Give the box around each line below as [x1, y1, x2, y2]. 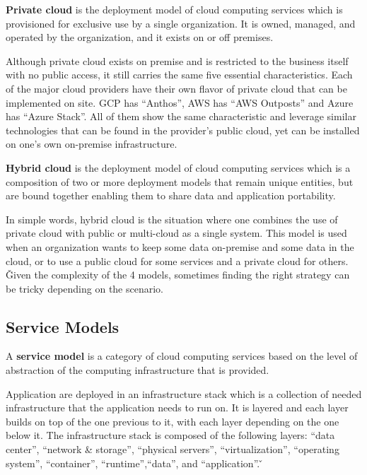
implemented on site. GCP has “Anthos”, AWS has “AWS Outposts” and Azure [6, 95, 354, 110]
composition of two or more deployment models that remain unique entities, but [6, 174, 354, 189]
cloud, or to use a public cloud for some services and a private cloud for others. [6, 253, 349, 268]
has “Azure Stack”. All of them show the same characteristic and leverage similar [6, 109, 356, 124]
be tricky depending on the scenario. [6, 281, 164, 295]
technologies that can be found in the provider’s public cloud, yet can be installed [6, 122, 360, 137]
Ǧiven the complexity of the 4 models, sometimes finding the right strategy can [6, 267, 350, 282]
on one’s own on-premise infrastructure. [6, 136, 177, 151]
